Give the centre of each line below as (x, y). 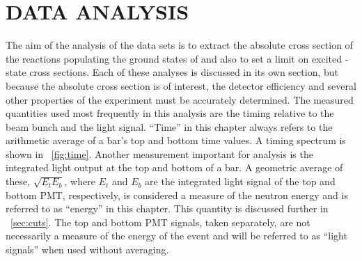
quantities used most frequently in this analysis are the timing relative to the (170, 113)
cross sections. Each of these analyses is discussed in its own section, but (184, 72)
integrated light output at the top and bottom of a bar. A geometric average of (174, 167)
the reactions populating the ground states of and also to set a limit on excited (174, 58)
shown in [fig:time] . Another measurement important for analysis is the (159, 153)
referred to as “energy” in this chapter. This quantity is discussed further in (167, 208)
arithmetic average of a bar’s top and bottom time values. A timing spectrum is (176, 140)
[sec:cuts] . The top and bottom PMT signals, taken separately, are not (160, 222)
